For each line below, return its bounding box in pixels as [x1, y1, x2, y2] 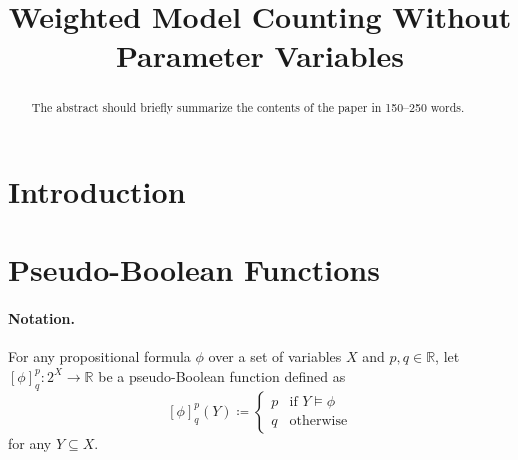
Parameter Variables [116, 35, 404, 76]
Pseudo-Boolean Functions [8, 249, 380, 290]
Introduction [8, 171, 186, 212]
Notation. [8, 308, 75, 329]
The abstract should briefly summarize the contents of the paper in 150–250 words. [31, 99, 465, 116]
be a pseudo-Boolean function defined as [98, 365, 346, 386]
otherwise [289, 414, 348, 429]
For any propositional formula [8, 346, 191, 367]
